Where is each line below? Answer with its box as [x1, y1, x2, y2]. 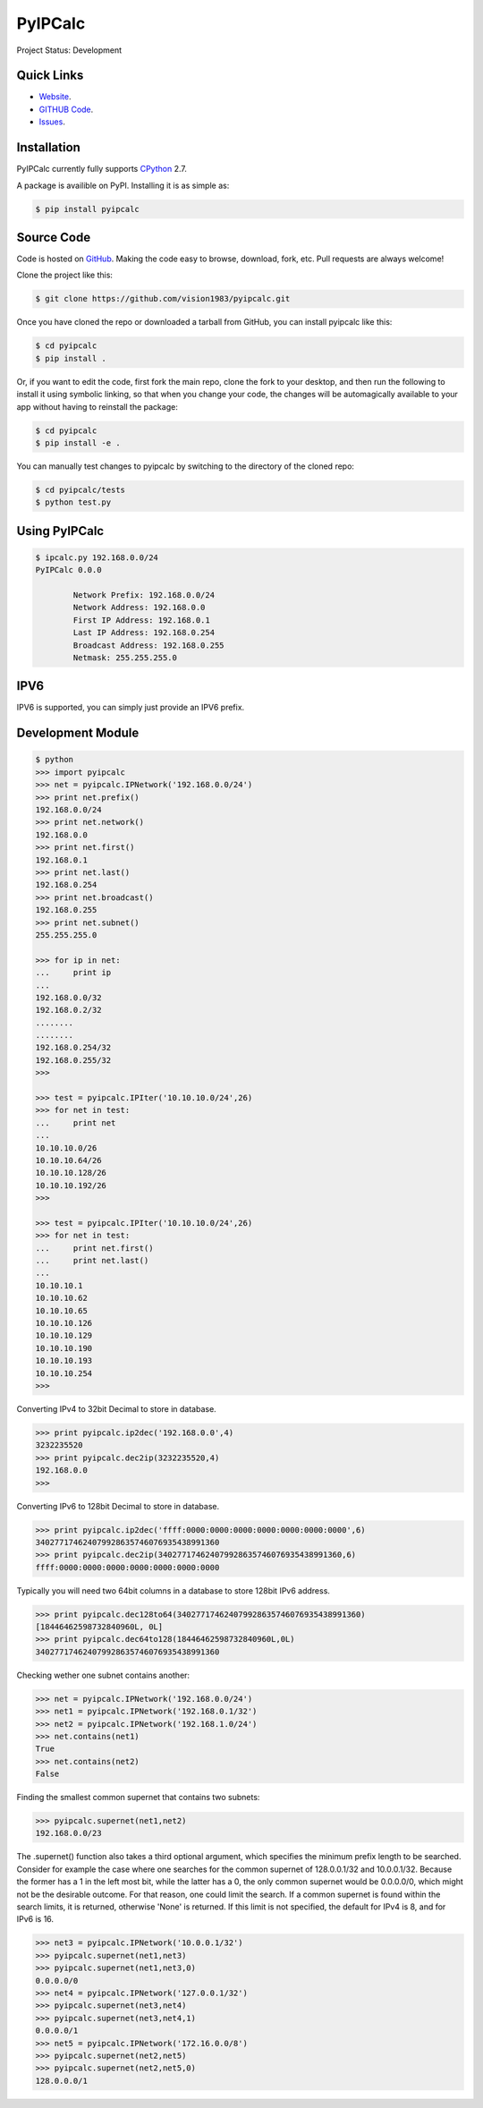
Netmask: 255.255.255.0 [72, 652, 178, 662]
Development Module [16, 726, 140, 741]
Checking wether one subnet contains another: [16, 1670, 191, 1680]
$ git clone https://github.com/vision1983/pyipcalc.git [35, 293, 291, 304]
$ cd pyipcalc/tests [35, 484, 125, 495]
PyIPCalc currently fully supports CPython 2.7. [16, 164, 187, 174]
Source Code [16, 229, 91, 245]
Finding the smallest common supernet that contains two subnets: [16, 1792, 260, 1803]
